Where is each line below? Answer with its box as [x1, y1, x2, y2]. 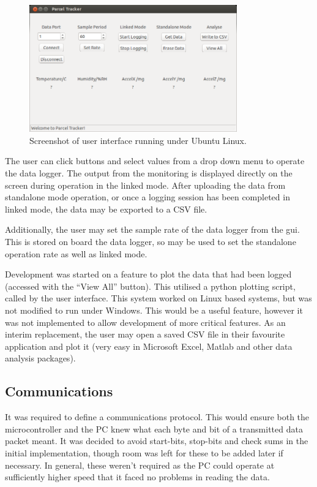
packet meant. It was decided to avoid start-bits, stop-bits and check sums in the [5, 434, 308, 447]
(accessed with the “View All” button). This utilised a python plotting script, [5, 279, 296, 292]
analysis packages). [5, 352, 76, 364]
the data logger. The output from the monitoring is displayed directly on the [5, 167, 293, 179]
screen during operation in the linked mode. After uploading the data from [5, 178, 286, 191]
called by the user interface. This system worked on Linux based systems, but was [5, 292, 312, 304]
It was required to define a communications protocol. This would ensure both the [5, 410, 310, 423]
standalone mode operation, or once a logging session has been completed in [5, 191, 290, 203]
